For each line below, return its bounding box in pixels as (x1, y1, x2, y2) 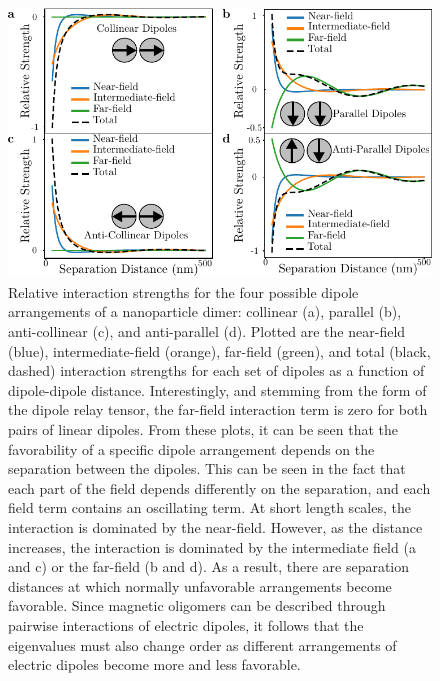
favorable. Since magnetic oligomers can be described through (8, 595, 386, 616)
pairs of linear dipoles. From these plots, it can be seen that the (8, 418, 398, 439)
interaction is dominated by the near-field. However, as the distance (8, 516, 423, 537)
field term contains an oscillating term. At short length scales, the (8, 497, 411, 518)
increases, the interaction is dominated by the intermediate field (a (8, 536, 416, 557)
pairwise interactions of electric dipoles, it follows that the (8, 614, 364, 635)
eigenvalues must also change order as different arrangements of (8, 634, 397, 655)
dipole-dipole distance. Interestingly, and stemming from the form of (8, 379, 427, 400)
